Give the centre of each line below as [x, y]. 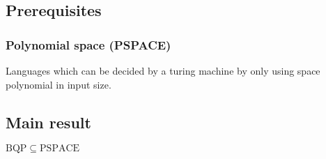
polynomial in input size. [59, 84]
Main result [48, 122]
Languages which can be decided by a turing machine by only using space [163, 70]
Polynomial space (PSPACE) [88, 44]
